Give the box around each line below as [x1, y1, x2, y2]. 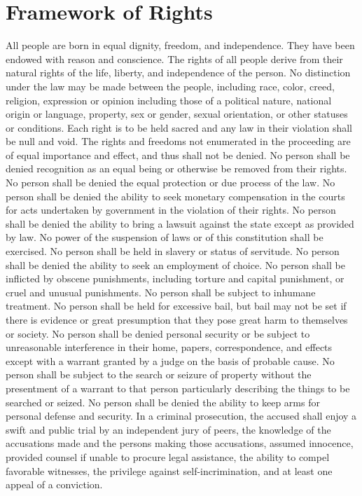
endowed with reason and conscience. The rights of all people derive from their [6, 51, 343, 66]
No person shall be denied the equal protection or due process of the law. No [6, 175, 335, 190]
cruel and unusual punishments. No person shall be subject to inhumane [6, 284, 316, 299]
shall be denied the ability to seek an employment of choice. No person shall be [6, 257, 345, 272]
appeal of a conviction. [6, 477, 103, 492]
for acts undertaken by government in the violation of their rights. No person [6, 202, 336, 217]
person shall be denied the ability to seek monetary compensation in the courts [6, 188, 345, 203]
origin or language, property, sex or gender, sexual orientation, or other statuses [6, 106, 348, 121]
